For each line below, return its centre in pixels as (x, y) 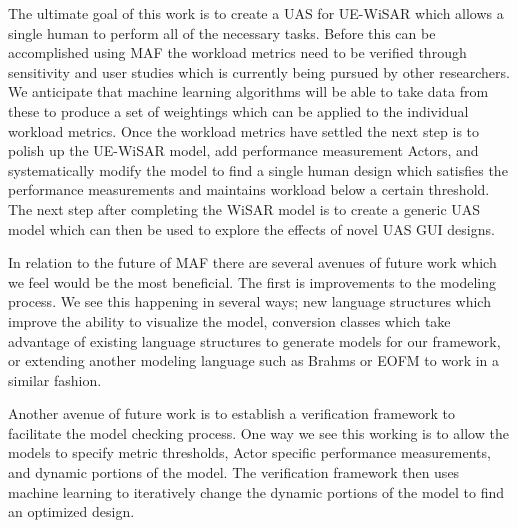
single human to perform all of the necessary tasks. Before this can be (222, 32)
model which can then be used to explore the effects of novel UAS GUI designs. (251, 228)
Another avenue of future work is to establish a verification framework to (231, 413)
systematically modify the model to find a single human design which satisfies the (258, 169)
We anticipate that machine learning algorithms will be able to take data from (248, 91)
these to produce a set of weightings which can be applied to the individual (238, 110)
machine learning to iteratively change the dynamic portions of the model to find (256, 491)
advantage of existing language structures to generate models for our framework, (254, 340)
